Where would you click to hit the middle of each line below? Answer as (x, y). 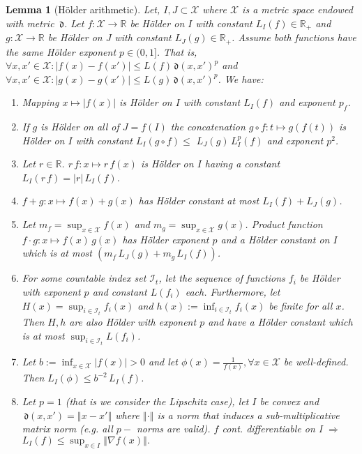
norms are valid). (173, 429)
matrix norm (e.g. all (67, 429)
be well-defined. (316, 362)
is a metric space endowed (297, 9)
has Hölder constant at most (199, 200)
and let (163, 362)
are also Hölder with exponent (133, 322)
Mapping (40, 102)
